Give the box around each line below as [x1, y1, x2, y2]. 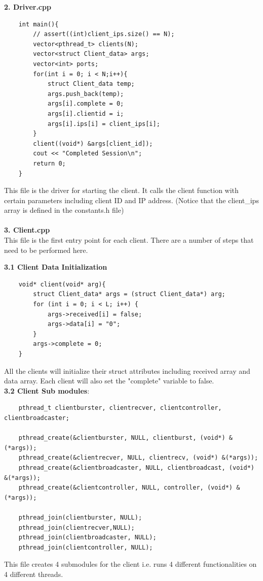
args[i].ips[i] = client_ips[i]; [47, 120, 160, 127]
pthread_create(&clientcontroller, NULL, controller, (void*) [18, 484, 233, 492]
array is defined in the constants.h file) [4, 205, 124, 215]
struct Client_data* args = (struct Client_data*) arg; [33, 291, 226, 298]
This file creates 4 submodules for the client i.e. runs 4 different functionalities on [4, 559, 257, 569]
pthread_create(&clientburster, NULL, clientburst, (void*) [18, 434, 226, 442]
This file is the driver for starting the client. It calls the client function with [4, 185, 239, 196]
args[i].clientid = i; [47, 110, 124, 117]
